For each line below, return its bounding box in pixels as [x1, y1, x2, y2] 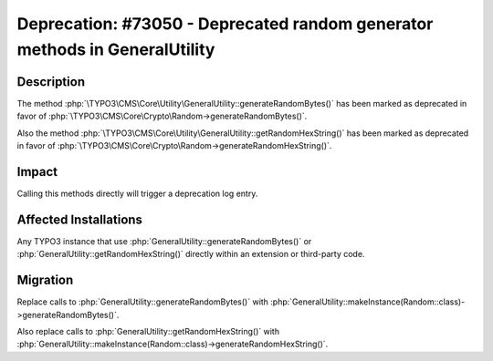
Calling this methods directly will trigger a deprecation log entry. [16, 188, 258, 199]
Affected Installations [16, 211, 143, 227]
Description [16, 74, 86, 89]
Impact [16, 164, 58, 180]
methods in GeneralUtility [16, 39, 215, 59]
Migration [16, 273, 74, 288]
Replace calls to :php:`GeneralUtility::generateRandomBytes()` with [16, 296, 269, 307]
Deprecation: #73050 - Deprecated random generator [16, 14, 434, 34]
